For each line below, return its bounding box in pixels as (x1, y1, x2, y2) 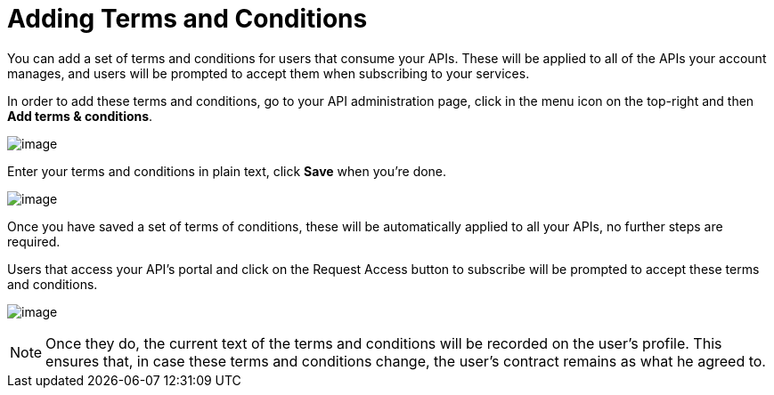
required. (7, 233, 61, 249)
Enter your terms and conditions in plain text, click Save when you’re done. (7, 163, 447, 179)
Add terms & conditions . (7, 108, 153, 124)
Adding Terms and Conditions (7, 4, 368, 34)
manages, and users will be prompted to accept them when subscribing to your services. (7, 65, 530, 81)
